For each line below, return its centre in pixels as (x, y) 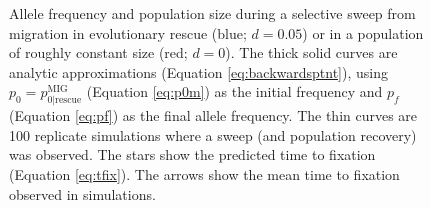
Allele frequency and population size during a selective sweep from (212, 13)
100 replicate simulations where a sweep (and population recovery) (213, 134)
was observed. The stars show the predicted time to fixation (192, 154)
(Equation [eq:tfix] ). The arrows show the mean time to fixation (204, 173)
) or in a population (363, 32)
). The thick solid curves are (311, 52)
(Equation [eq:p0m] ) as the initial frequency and (234, 91)
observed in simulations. (82, 193)
